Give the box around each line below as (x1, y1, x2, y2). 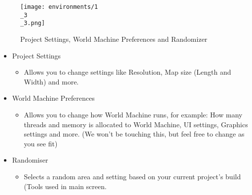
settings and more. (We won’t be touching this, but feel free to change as (24, 129, 245, 139)
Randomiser (12, 155, 48, 165)
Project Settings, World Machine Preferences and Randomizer (20, 33, 208, 44)
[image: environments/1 (20, 3, 98, 10)
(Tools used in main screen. (24, 181, 107, 191)
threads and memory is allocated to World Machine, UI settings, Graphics (24, 119, 248, 129)
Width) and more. (24, 76, 79, 86)
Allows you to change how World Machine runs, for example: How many (24, 109, 243, 119)
